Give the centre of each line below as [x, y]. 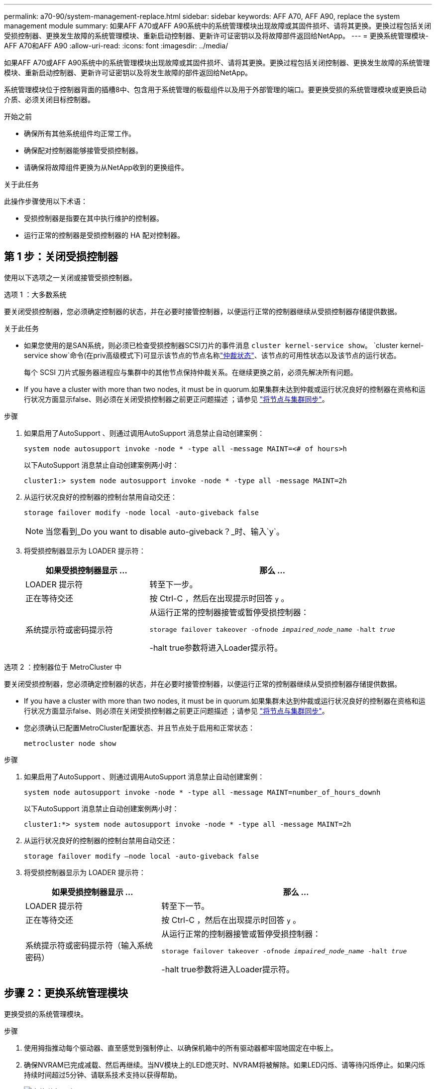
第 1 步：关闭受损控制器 [61, 257]
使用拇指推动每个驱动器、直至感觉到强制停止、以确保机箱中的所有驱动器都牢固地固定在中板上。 [181, 1048]
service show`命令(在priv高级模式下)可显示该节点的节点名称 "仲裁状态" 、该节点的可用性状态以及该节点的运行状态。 [212, 355]
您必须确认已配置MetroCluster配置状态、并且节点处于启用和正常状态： [139, 727]
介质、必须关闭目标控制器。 [49, 99]
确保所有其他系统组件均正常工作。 [80, 133]
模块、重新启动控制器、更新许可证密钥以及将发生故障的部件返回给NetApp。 [128, 73]
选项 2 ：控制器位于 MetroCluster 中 [63, 667]
